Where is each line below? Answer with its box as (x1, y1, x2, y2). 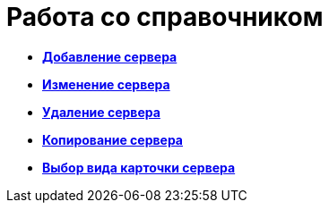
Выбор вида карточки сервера (42, 159, 236, 175)
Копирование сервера (42, 131, 183, 147)
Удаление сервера (42, 104, 160, 120)
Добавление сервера (42, 48, 177, 64)
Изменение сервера (42, 76, 170, 92)
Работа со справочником (6, 2, 324, 32)
